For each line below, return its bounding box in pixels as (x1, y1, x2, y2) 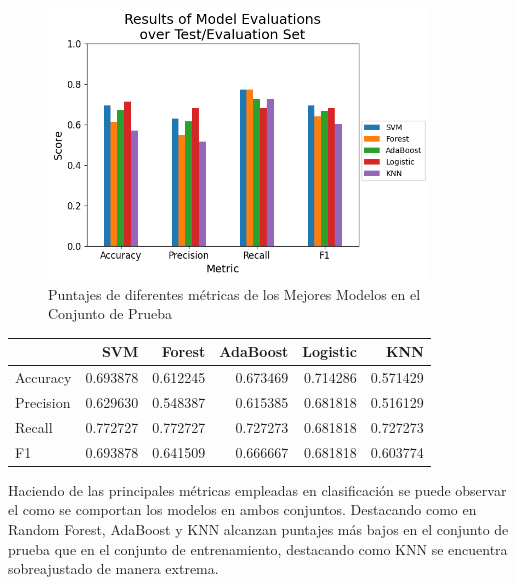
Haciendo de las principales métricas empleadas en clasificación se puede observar (8, 479, 507, 500)
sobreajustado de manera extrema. (8, 558, 219, 579)
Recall (15, 416, 53, 437)
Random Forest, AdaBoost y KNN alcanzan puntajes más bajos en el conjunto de (8, 519, 509, 540)
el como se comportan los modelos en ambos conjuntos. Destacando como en (8, 499, 477, 520)
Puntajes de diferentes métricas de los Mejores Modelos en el (48, 283, 421, 304)
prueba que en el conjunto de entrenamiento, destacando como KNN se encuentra (8, 538, 508, 559)
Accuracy (15, 367, 72, 388)
